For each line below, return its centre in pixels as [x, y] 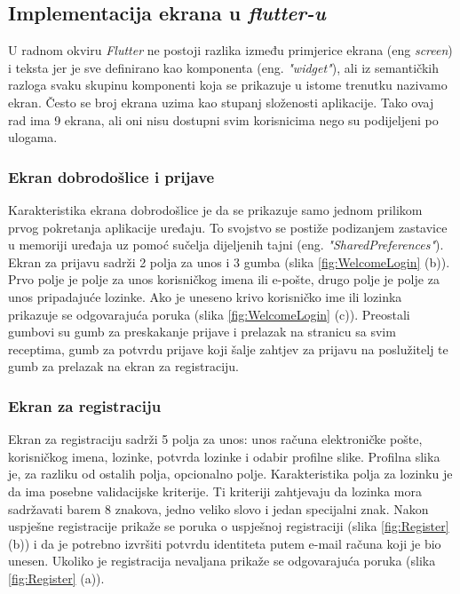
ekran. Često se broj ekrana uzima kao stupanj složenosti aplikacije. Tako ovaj [221, 102]
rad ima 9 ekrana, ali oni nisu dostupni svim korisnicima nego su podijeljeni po [223, 119]
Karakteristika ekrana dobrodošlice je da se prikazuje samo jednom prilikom [215, 209]
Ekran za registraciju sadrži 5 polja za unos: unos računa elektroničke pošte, [215, 439]
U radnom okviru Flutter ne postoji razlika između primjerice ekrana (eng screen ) [230, 50]
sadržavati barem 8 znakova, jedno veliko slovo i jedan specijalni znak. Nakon [218, 508]
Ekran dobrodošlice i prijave [111, 176]
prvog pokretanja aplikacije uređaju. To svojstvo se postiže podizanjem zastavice [228, 227]
